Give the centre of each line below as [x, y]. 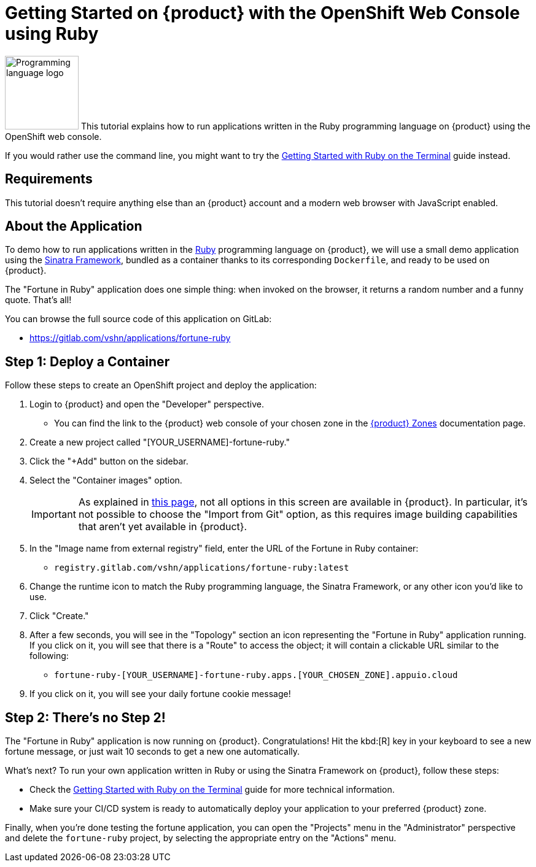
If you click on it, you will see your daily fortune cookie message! [160, 694]
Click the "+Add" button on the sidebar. [109, 461]
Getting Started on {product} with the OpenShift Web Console [262, 13]
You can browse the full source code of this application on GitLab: [138, 319]
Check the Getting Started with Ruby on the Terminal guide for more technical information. [212, 790]
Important [54, 514]
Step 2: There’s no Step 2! [85, 717]
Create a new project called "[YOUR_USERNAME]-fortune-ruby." [160, 442]
